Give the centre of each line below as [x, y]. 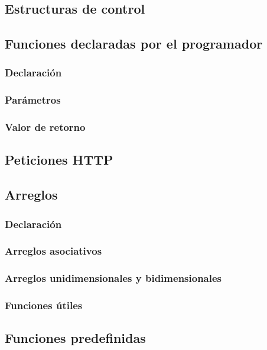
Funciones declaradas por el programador [134, 44]
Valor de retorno [45, 127]
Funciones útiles [44, 305]
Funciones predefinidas [75, 338]
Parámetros [33, 100]
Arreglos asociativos [53, 251]
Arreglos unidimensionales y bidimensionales [113, 278]
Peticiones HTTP [59, 160]
